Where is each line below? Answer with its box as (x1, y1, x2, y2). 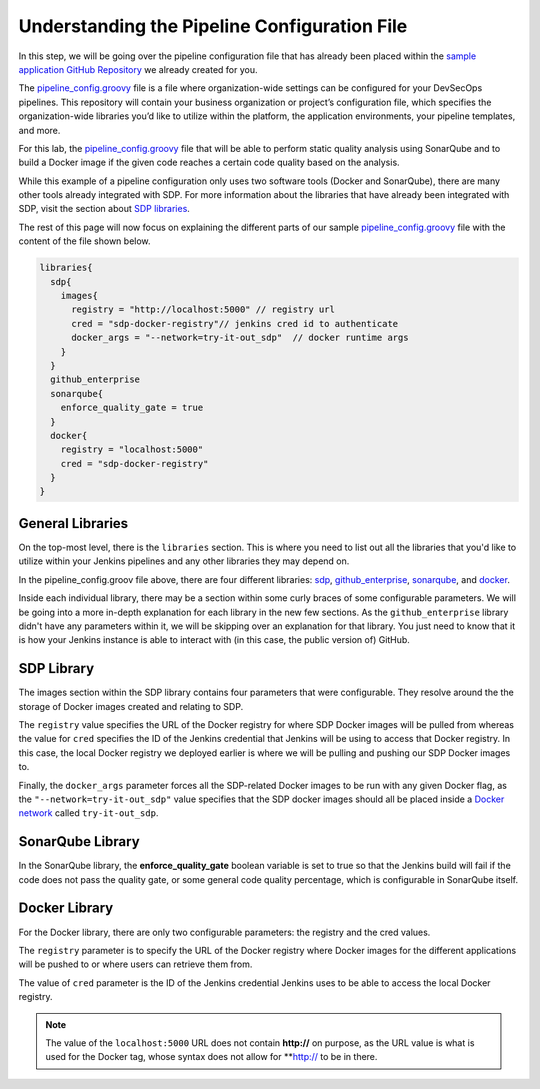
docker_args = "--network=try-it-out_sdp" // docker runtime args (71, 332, 409, 344)
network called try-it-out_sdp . (18, 807, 159, 819)
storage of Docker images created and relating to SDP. (18, 700, 244, 712)
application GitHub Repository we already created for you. (18, 63, 258, 75)
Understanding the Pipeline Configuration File (18, 15, 408, 37)
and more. (18, 124, 61, 136)
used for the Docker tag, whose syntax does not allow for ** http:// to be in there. (45, 1051, 378, 1063)
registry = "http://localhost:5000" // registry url (71, 304, 335, 315)
